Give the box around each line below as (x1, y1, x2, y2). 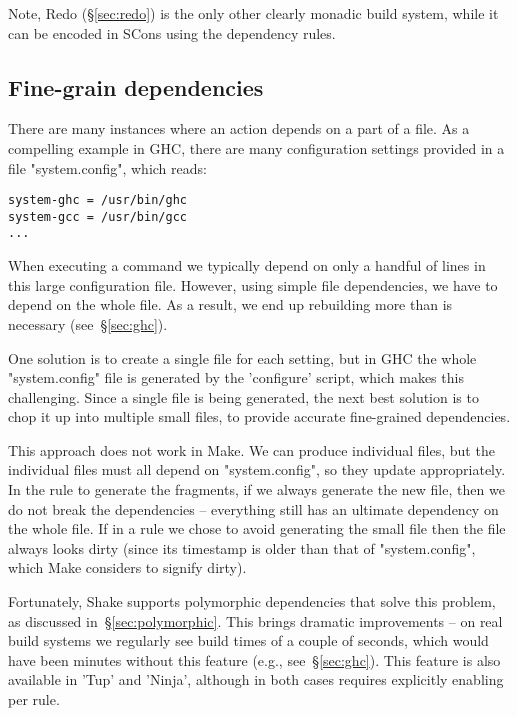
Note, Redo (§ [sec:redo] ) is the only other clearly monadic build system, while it (8, 3, 499, 23)
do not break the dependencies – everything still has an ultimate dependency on (8, 498, 499, 519)
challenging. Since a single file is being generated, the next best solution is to (8, 386, 479, 407)
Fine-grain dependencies (8, 71, 264, 102)
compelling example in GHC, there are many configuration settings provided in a (8, 137, 505, 158)
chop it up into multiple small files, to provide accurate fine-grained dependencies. (8, 406, 511, 427)
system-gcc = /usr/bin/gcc (8, 209, 187, 224)
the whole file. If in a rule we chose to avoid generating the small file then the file (8, 518, 506, 539)
